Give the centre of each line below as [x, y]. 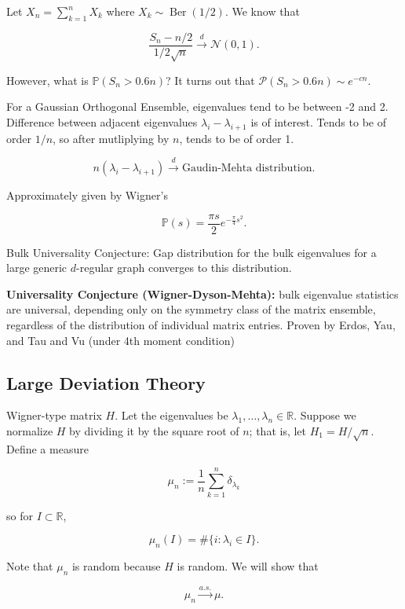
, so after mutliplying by [111, 138]
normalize [30, 431]
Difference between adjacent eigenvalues [102, 121]
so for [20, 515]
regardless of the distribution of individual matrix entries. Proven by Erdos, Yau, [201, 325]
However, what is [47, 80]
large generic [37, 268]
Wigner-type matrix [54, 415]
